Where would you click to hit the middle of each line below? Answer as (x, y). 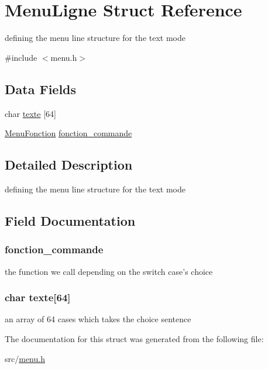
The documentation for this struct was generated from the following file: (134, 338)
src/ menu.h (25, 358)
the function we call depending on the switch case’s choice (109, 271)
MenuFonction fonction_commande (68, 133)
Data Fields (41, 89)
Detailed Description (69, 165)
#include (21, 57)
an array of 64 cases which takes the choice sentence (98, 319)
